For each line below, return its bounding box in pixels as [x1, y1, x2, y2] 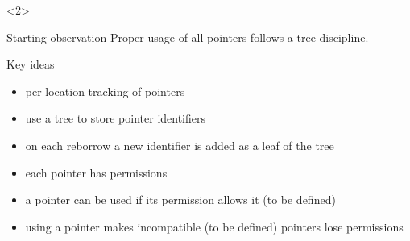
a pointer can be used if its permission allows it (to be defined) [25, 191, 336, 208]
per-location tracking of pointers [25, 82, 185, 99]
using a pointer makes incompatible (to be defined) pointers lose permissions [25, 218, 404, 235]
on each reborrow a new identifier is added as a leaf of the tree [25, 136, 334, 153]
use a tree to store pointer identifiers [25, 110, 206, 127]
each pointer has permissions [25, 164, 168, 181]
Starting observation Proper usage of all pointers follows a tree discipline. [6, 28, 369, 45]
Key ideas [6, 56, 55, 73]
